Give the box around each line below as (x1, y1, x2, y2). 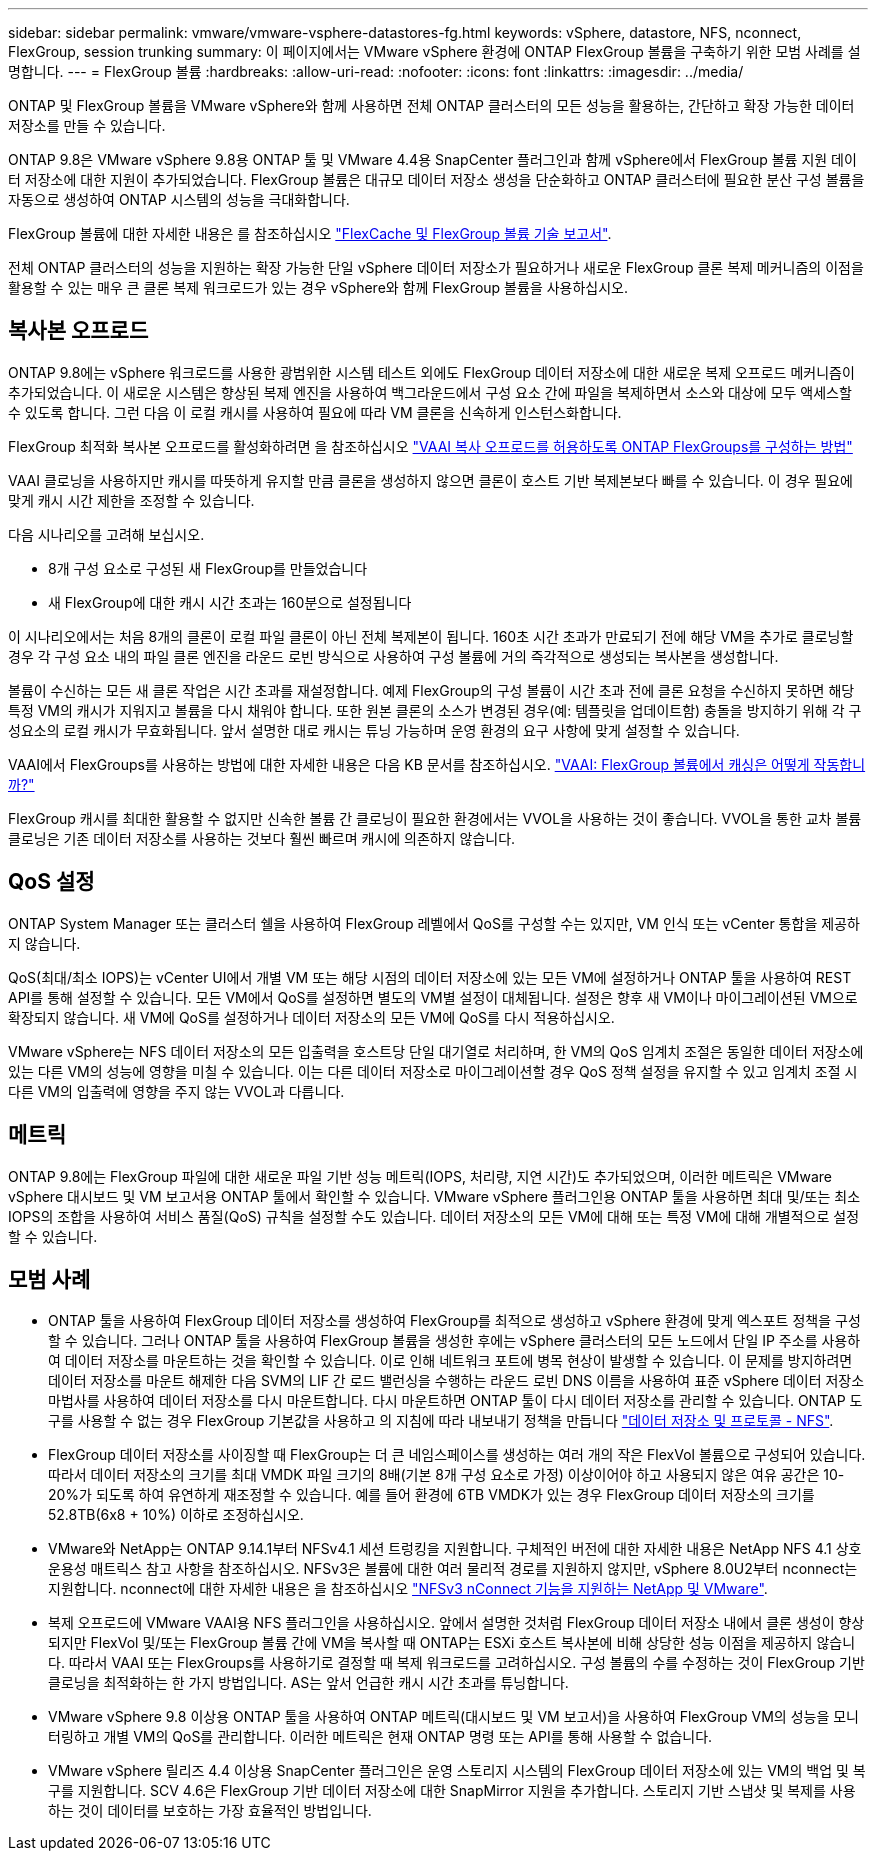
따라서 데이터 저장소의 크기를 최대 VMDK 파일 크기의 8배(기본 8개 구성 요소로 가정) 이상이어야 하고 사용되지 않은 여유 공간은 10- (48, 1466, 845, 1484)
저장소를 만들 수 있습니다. (8, 117, 166, 134)
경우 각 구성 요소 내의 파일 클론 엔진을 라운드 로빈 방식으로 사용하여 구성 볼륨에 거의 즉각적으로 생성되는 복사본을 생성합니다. (8, 647, 779, 665)
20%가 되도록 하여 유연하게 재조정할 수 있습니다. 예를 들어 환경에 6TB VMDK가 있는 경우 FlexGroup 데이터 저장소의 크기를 (48, 1486, 815, 1504)
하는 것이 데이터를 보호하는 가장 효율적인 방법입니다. (48, 1802, 372, 1820)
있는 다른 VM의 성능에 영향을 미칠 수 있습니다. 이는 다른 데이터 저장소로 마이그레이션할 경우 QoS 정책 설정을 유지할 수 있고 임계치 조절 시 (8, 1062, 858, 1080)
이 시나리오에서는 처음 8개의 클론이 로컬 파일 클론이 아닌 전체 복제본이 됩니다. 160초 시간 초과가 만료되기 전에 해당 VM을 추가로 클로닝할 (8, 627, 854, 645)
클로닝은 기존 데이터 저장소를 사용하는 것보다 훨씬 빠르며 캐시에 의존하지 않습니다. (8, 829, 516, 847)
